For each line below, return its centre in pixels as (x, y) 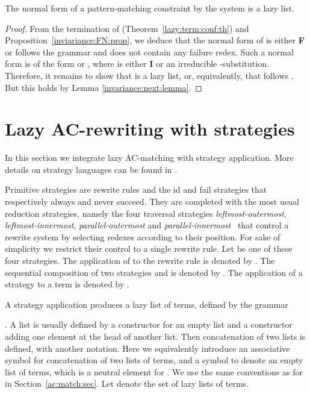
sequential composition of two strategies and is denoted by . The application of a (154, 272)
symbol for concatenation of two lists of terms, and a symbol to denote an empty (154, 360)
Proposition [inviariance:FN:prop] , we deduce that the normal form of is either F (155, 40)
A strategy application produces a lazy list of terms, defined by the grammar (147, 304)
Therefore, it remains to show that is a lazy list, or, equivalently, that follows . (149, 75)
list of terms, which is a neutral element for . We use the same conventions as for (154, 371)
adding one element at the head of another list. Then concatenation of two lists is (155, 336)
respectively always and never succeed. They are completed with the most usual (152, 202)
